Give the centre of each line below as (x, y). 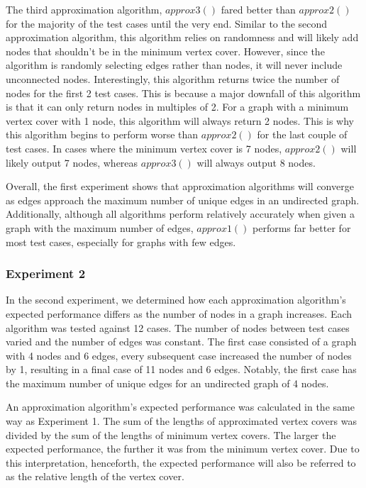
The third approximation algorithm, (84, 9)
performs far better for (302, 227)
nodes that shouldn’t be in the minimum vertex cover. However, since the (165, 51)
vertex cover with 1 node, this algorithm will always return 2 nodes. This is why (180, 120)
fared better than (258, 9)
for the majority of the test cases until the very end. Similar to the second (167, 23)
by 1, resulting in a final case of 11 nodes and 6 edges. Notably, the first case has (181, 369)
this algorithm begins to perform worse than (102, 134)
